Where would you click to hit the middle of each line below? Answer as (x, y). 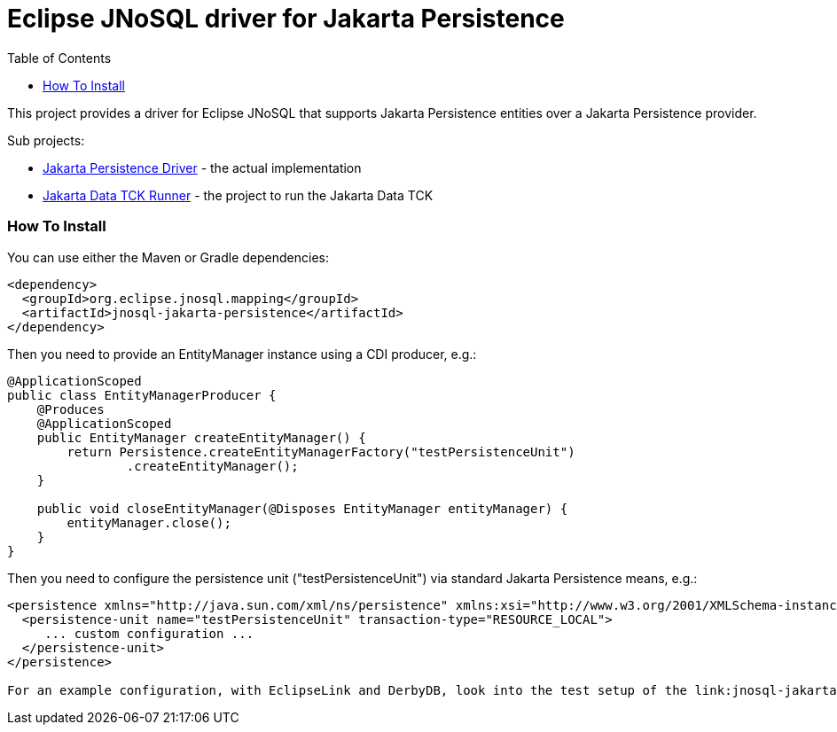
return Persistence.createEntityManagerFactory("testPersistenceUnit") (321, 452)
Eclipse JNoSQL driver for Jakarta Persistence (286, 19)
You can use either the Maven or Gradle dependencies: (168, 257)
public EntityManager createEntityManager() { (201, 437)
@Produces (70, 409)
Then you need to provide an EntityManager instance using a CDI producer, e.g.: (242, 354)
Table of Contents (59, 58)
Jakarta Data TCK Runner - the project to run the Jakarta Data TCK (238, 195)
